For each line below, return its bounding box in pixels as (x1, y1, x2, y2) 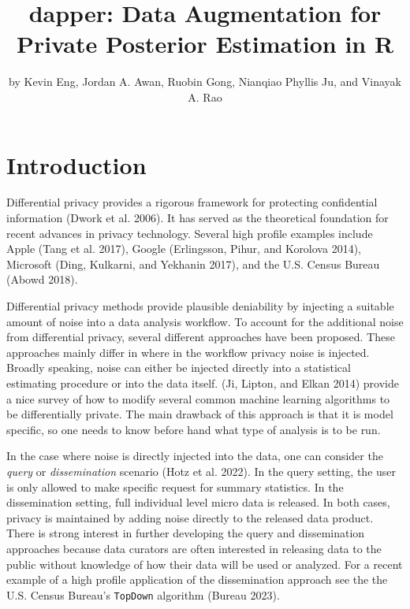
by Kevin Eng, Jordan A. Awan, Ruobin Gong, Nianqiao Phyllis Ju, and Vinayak (9, 73, 401, 90)
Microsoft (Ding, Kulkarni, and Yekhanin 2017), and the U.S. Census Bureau (6, 255, 380, 272)
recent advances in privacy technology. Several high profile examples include (6, 225, 373, 241)
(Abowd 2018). (6, 271, 78, 288)
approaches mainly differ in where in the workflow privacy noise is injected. (6, 343, 370, 360)
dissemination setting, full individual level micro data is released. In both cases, (6, 494, 390, 511)
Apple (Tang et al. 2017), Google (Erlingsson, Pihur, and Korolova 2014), (6, 240, 361, 257)
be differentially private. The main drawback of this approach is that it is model (6, 406, 393, 422)
